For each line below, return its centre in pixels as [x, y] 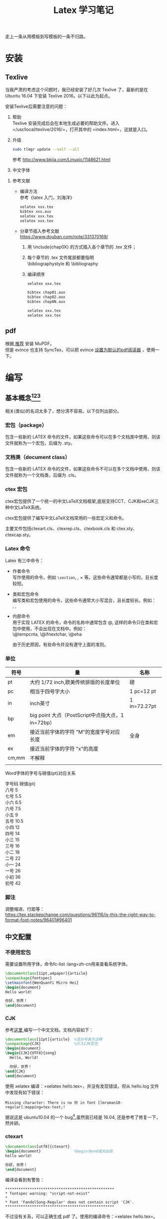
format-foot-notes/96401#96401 [39, 920]
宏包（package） [26, 425]
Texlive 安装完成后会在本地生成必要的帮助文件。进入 [66, 123]
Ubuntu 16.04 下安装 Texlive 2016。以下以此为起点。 [59, 96]
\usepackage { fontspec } [29, 978]
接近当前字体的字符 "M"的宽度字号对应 [75, 732]
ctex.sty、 [127, 528]
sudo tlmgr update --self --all [46, 150]
